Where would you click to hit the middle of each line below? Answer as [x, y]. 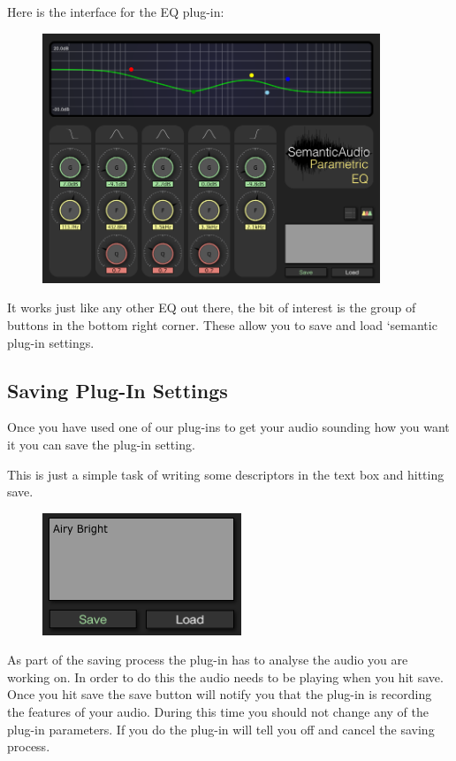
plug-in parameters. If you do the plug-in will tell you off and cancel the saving [221, 729]
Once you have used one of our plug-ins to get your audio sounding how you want [228, 427]
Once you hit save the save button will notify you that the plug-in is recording [220, 694]
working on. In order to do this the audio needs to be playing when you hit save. [225, 676]
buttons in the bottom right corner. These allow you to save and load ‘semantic [222, 324]
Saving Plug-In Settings [118, 390]
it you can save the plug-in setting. [101, 444]
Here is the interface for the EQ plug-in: [116, 12]
